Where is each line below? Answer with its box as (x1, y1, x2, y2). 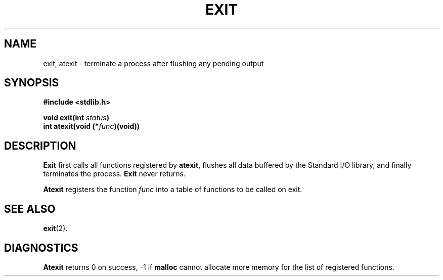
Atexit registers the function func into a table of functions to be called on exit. (43, 185, 302, 194)
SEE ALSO (4, 202, 56, 215)
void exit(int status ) (43, 113, 109, 122)
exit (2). (43, 224, 68, 233)
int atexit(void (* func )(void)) (43, 122, 140, 131)
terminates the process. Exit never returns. (43, 169, 186, 178)
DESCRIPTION (4, 139, 76, 152)
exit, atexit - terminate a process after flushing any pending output (43, 59, 264, 68)
